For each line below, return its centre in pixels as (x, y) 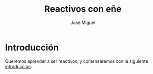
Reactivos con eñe (83, 9)
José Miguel (83, 23)
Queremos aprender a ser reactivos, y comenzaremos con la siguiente (76, 61)
